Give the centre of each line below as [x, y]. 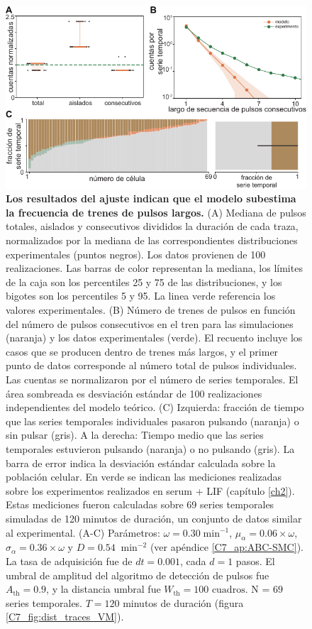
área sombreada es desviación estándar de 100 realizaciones [134, 393]
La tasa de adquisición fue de [69, 560]
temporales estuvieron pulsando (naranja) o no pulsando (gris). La [150, 448]
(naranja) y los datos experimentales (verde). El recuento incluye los [154, 338]
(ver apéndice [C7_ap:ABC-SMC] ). [227, 547]
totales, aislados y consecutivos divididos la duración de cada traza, [152, 226]
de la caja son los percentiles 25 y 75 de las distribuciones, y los [144, 281]
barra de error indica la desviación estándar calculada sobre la [141, 463]
